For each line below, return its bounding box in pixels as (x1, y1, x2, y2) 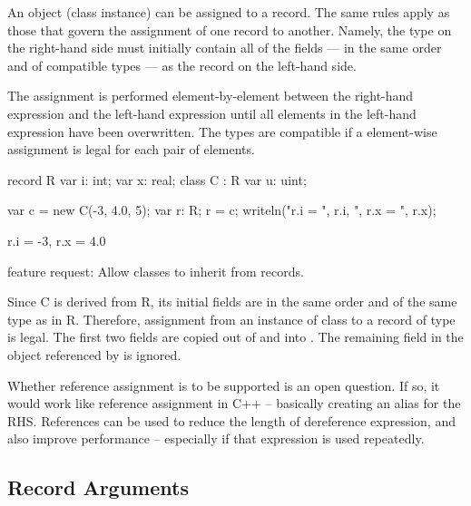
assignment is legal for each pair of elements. (7, 140, 255, 159)
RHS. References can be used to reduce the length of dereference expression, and (7, 411, 456, 430)
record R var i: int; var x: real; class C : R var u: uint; (7, 170, 307, 189)
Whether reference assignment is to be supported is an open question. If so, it (7, 375, 440, 394)
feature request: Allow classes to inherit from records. (7, 261, 304, 280)
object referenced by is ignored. (7, 345, 182, 364)
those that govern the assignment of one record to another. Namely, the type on (7, 20, 452, 39)
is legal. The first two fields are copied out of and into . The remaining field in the (7, 327, 464, 346)
